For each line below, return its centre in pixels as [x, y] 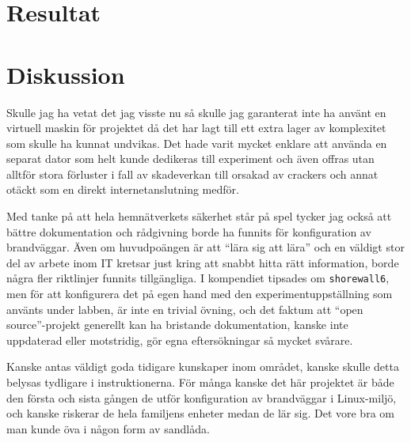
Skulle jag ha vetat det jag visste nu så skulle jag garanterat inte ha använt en [196, 112]
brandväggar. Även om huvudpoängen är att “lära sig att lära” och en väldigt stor [205, 247]
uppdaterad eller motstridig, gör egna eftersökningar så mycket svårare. [180, 340]
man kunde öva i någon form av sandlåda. [108, 428]
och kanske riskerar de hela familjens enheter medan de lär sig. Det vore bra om [200, 413]
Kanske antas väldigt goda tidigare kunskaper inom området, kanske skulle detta [203, 366]
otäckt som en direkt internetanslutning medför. [123, 189]
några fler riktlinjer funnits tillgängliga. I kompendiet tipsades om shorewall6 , [198, 278]
